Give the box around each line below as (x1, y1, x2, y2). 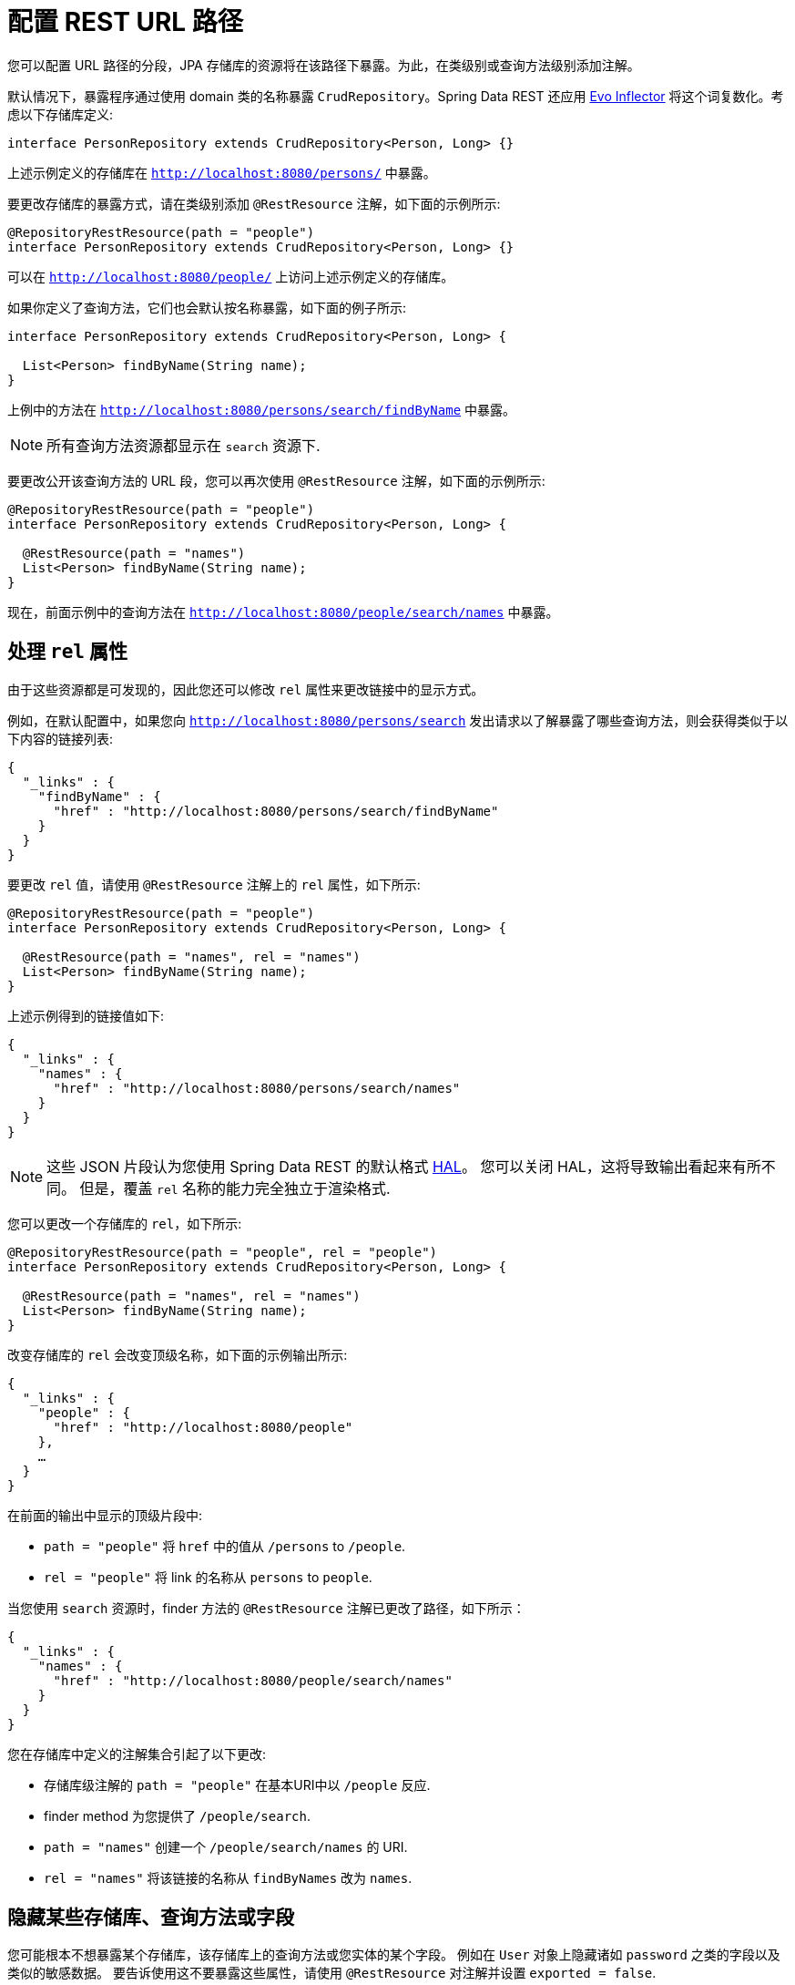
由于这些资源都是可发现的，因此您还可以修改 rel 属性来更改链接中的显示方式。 (7, 681, 484, 697)
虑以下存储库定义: (7, 106, 114, 122)
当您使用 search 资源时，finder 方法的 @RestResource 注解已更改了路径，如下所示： (7, 1599, 525, 1616)
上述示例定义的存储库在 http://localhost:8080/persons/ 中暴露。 (7, 164, 436, 180)
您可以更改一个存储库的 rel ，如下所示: (7, 1215, 242, 1231)
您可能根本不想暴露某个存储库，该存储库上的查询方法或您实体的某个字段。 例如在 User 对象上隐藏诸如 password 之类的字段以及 (7, 1947, 780, 1963)
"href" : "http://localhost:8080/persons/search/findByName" (53, 803, 499, 818)
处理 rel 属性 (7, 640, 127, 663)
